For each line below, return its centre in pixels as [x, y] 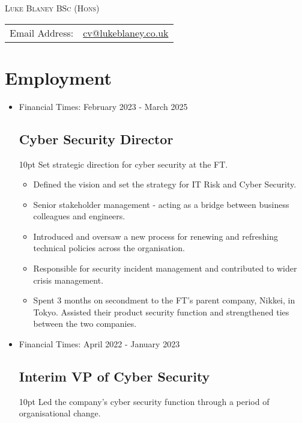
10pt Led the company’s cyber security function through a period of [144, 401]
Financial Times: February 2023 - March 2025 [103, 106]
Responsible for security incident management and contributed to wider [165, 268]
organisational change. [60, 413]
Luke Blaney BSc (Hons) [52, 8]
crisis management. [68, 280]
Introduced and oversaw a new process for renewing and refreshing [156, 236]
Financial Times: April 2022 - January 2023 [99, 344]
